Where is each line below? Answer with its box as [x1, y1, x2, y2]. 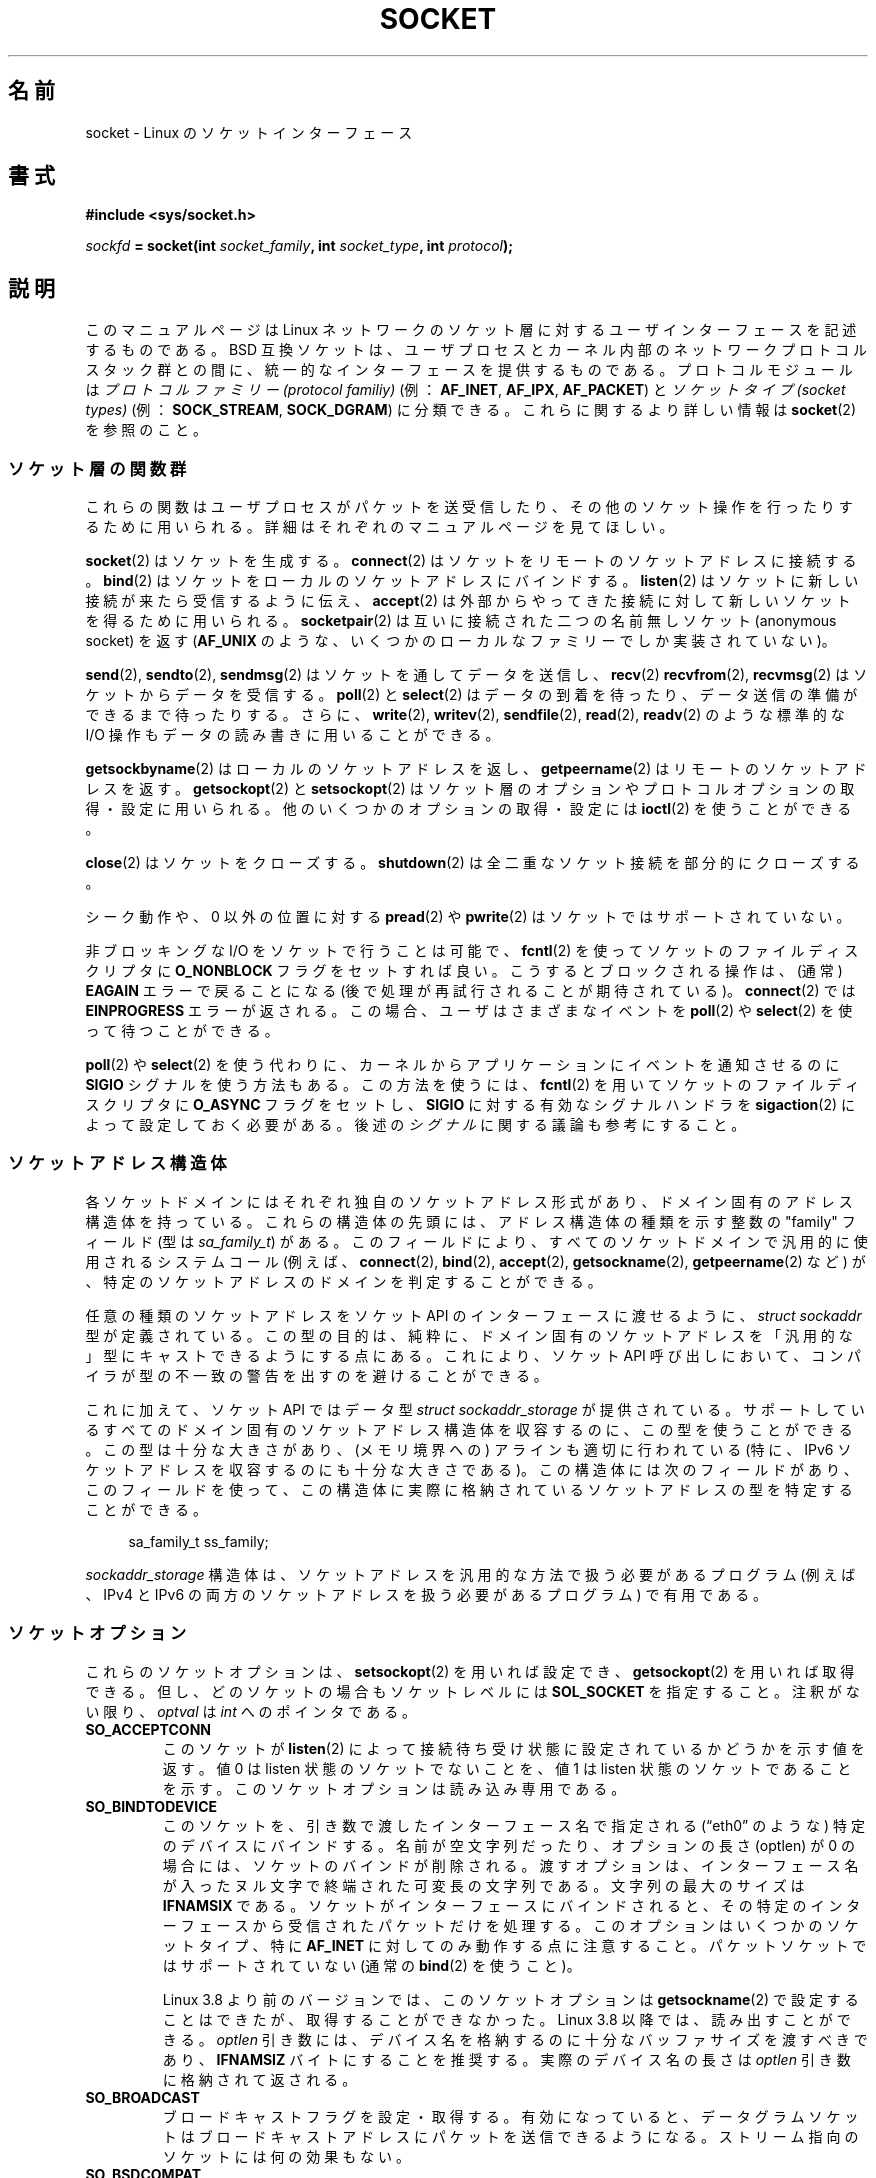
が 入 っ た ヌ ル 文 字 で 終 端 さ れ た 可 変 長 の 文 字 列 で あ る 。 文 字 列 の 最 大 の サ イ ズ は [162, 1876, 805, 1894]
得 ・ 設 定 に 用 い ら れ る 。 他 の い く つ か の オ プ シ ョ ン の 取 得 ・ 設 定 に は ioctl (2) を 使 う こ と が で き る [85, 800, 852, 818]
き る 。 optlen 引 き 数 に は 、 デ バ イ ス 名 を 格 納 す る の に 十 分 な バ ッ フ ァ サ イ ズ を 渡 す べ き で [162, 2030, 868, 2048]
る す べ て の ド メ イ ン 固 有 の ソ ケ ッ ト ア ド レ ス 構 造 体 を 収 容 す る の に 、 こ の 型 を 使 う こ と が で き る [85, 1420, 853, 1438]
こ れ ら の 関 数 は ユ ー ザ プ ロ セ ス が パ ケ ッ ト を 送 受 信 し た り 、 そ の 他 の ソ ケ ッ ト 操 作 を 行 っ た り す [85, 498, 853, 516]
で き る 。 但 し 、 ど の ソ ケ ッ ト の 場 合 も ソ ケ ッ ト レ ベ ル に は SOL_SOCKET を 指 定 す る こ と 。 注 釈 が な [85, 1682, 860, 1700]
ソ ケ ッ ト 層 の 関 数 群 [8, 458, 187, 479]
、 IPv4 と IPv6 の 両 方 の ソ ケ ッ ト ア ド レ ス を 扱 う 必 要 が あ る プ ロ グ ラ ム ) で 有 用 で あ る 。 [85, 1585, 768, 1603]
